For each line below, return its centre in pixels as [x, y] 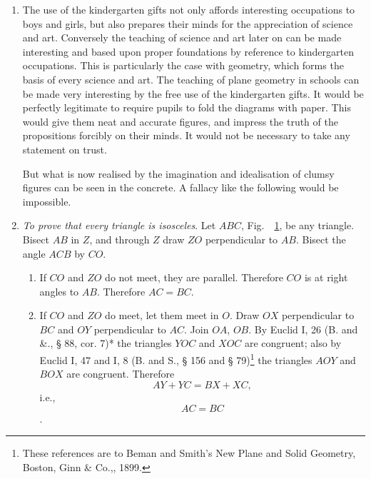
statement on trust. [65, 149]
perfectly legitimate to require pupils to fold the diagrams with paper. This [187, 107]
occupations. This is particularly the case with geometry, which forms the [183, 65]
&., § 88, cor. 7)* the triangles [106, 343]
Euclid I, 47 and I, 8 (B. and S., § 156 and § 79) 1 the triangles [176, 359]
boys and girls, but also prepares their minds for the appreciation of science [188, 23]
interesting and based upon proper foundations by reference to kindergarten [188, 51]
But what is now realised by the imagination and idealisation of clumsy [178, 173]
